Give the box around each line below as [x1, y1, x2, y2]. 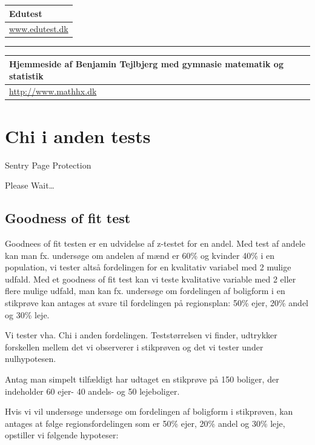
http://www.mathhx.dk [9, 85, 97, 98]
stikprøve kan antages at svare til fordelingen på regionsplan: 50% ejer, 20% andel [5, 296, 309, 309]
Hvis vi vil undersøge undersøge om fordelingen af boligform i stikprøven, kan [5, 405, 293, 418]
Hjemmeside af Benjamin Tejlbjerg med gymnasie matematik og [9, 57, 283, 70]
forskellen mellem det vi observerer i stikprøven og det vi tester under [5, 340, 264, 353]
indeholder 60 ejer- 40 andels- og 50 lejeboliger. [5, 384, 180, 397]
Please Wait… [5, 179, 55, 192]
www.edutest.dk [9, 22, 68, 35]
